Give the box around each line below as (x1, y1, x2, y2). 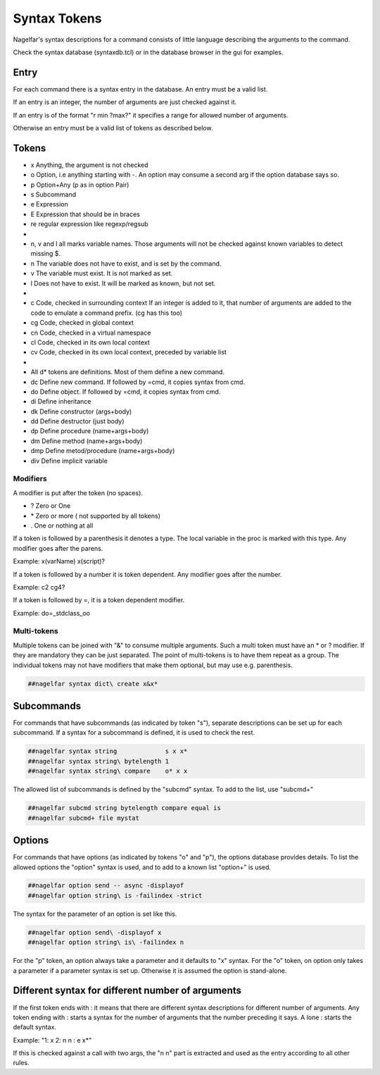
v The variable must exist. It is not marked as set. (30, 269, 173, 278)
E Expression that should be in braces (30, 210, 140, 218)
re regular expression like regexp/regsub (30, 220, 148, 228)
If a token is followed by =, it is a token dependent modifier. (13, 596, 185, 604)
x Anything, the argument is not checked (30, 161, 148, 169)
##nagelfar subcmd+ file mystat (27, 814, 140, 822)
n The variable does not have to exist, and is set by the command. (30, 259, 222, 268)
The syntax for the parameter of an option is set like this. (13, 909, 177, 918)
